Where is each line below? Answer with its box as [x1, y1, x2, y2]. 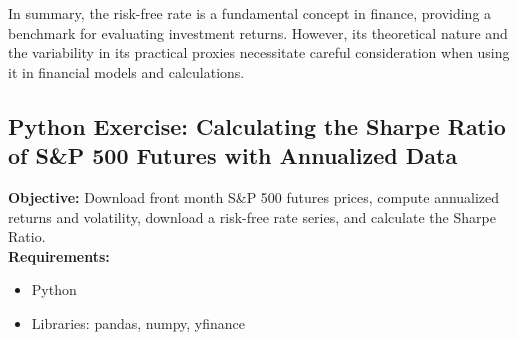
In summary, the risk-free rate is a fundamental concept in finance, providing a [8, 3, 492, 23]
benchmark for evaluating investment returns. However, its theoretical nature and [8, 22, 508, 43]
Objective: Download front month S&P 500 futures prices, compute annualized [8, 186, 500, 207]
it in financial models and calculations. [8, 61, 245, 82]
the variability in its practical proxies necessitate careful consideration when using [8, 42, 510, 63]
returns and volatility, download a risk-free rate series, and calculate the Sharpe [8, 206, 496, 227]
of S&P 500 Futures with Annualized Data [8, 140, 458, 171]
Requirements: [8, 245, 110, 266]
